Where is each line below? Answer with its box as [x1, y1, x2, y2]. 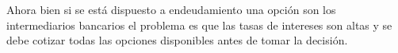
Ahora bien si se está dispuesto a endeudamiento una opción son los [6, 2, 336, 17]
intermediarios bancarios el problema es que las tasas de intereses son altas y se [6, 16, 392, 33]
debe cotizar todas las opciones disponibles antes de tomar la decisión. [6, 32, 348, 48]
